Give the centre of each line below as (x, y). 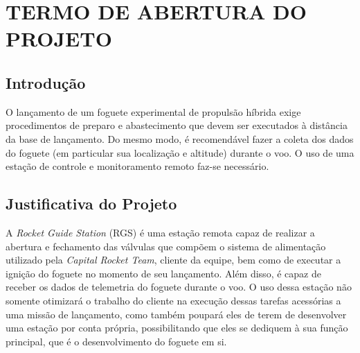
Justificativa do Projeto (91, 204)
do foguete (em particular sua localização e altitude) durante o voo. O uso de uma (180, 152)
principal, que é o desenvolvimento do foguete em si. (116, 341)
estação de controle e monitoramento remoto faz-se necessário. (137, 166)
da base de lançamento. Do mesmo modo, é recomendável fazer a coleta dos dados (180, 138)
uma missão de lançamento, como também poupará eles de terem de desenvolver (176, 314)
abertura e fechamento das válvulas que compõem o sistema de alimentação (166, 246)
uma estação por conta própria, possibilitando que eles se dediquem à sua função (177, 328)
